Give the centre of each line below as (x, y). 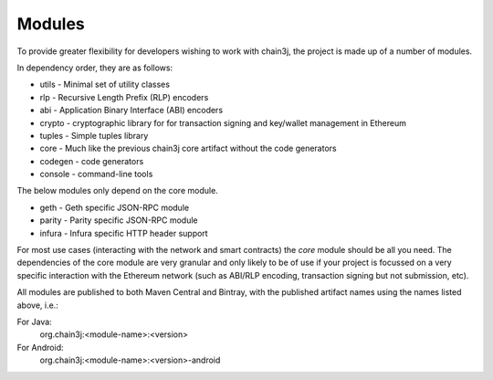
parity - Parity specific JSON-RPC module (119, 220)
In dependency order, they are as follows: (95, 68)
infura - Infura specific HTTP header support (124, 233)
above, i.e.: (37, 305)
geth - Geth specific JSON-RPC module (115, 207)
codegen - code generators (92, 161)
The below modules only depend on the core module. (117, 191)
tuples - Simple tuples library (94, 135)
